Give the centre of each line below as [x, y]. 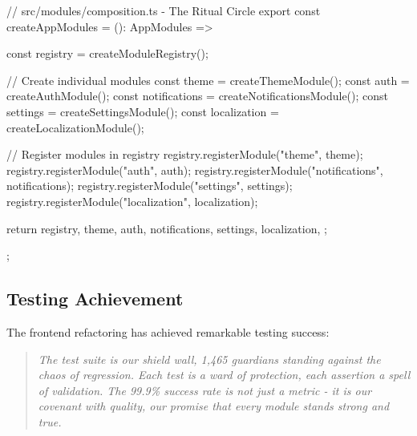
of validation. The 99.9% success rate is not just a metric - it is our [205, 390]
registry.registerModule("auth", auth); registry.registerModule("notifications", [195, 170]
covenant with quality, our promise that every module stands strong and [214, 406]
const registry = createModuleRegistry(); [107, 53]
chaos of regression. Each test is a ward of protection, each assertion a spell [224, 375]
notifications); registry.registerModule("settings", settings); [150, 186]
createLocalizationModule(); [75, 127]
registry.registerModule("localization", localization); [132, 201]
